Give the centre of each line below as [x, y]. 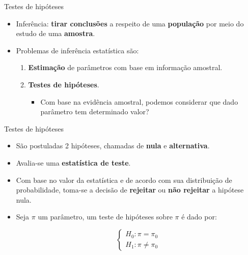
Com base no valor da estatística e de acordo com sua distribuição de [124, 180]
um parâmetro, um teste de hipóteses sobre [105, 217]
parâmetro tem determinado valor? [95, 111]
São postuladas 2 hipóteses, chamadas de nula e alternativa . [113, 146]
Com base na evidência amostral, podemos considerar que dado [139, 101]
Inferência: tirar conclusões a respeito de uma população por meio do [130, 23]
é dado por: [199, 217]
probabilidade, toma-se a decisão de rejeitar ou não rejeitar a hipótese [130, 190]
